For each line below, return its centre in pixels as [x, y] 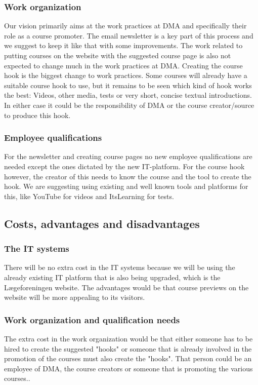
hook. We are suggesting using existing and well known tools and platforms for [126, 186]
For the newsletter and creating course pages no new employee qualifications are [128, 156]
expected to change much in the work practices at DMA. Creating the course [123, 65]
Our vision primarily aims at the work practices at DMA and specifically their [125, 26]
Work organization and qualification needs [92, 319]
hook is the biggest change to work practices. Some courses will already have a [126, 75]
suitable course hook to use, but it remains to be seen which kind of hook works [128, 85]
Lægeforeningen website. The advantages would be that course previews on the [126, 287]
